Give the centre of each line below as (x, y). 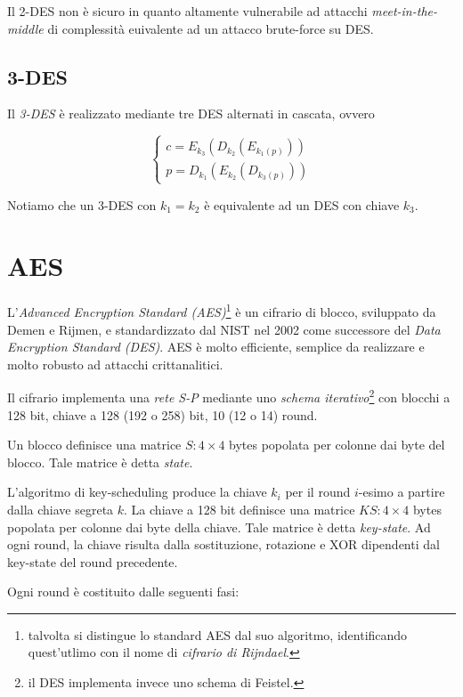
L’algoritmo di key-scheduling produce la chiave (137, 492)
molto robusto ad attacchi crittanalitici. (115, 364)
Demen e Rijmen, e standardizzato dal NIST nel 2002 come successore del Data (224, 329)
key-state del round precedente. (93, 561)
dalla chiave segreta (61, 509)
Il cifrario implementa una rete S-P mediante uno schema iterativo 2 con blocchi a (229, 396)
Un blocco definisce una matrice (94, 445)
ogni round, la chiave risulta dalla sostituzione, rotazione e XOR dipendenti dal (223, 544)
